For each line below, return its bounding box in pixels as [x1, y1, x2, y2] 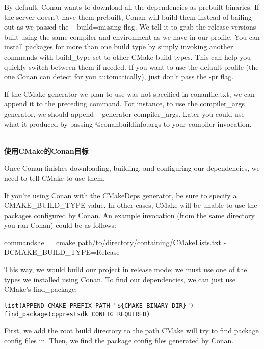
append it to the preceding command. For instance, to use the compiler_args [4, 98, 245, 109]
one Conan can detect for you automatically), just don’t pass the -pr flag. [4, 71, 234, 82]
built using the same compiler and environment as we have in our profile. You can [4, 31, 260, 42]
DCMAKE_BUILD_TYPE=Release [4, 247, 120, 257]
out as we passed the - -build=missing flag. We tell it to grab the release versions [4, 21, 256, 32]
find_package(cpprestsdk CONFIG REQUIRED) [4, 310, 150, 318]
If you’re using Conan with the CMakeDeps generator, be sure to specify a [4, 190, 237, 200]
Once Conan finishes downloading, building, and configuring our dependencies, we [4, 163, 260, 173]
